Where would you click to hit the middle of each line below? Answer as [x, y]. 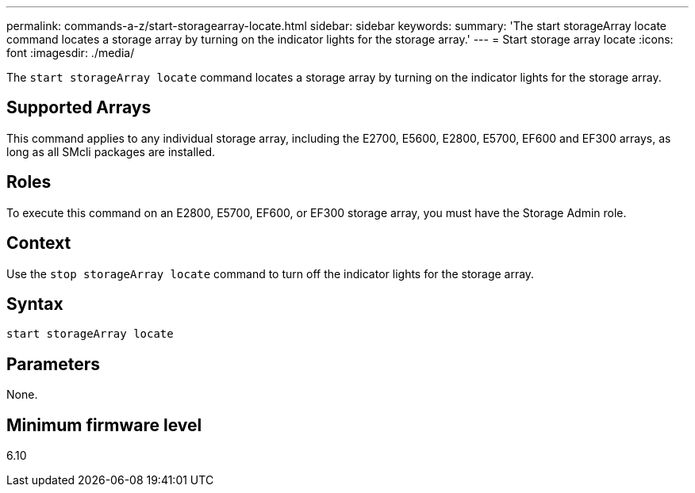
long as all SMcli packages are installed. [111, 151]
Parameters [53, 364]
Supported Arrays [79, 108]
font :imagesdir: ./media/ [71, 53]
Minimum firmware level [104, 425]
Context [39, 243]
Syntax [35, 304]
